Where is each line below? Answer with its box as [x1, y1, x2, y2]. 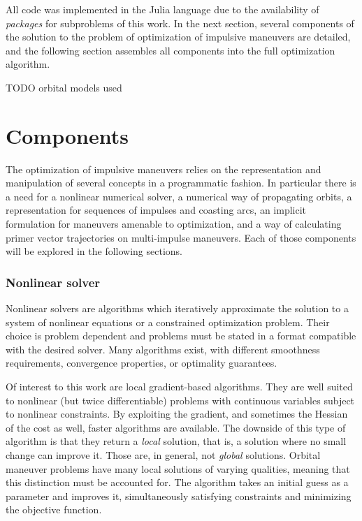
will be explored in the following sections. [6, 244, 182, 258]
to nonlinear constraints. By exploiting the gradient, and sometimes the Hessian [6, 406, 348, 421]
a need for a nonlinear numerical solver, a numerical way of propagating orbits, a [6, 189, 352, 203]
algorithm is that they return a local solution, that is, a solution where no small [6, 434, 347, 448]
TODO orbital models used [6, 80, 122, 94]
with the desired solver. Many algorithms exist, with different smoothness [6, 342, 320, 356]
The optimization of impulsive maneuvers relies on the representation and [6, 161, 321, 176]
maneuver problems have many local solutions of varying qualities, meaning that [6, 461, 350, 476]
